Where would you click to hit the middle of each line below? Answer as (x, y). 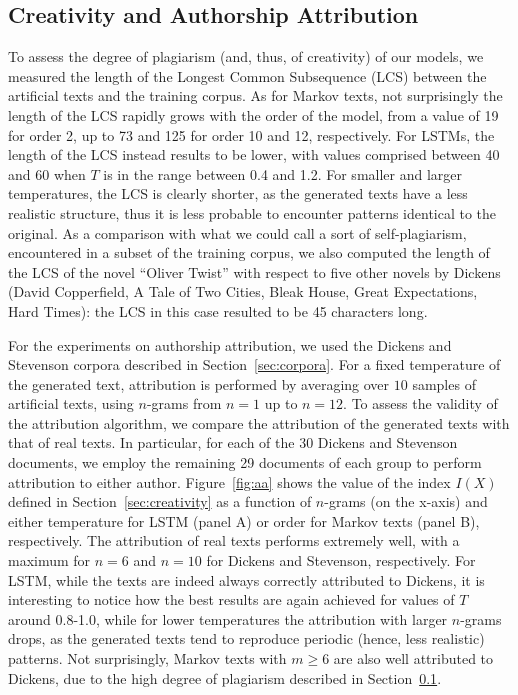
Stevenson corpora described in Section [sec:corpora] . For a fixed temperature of (254, 364)
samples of (444, 383)
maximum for (49, 560)
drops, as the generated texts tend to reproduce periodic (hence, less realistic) (246, 638)
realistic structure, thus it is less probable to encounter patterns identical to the (252, 212)
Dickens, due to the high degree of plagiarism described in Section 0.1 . (225, 677)
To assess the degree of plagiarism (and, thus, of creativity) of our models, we (246, 56)
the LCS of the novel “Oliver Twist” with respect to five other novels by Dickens (254, 271)
